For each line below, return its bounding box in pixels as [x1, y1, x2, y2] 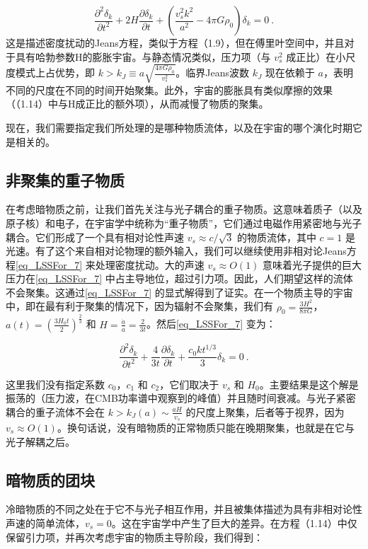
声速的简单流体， [6, 516, 85, 531]
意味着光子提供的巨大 [263, 257, 362, 272]
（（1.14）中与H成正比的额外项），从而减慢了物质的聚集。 [6, 96, 269, 111]
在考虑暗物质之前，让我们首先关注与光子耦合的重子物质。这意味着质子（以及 [6, 202, 362, 216]
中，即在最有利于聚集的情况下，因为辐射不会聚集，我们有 [6, 299, 273, 313]
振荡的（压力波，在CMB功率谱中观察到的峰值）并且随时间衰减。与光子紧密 [6, 391, 356, 405]
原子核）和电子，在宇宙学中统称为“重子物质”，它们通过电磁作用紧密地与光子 [6, 215, 362, 230]
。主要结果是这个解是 [259, 376, 359, 391]
